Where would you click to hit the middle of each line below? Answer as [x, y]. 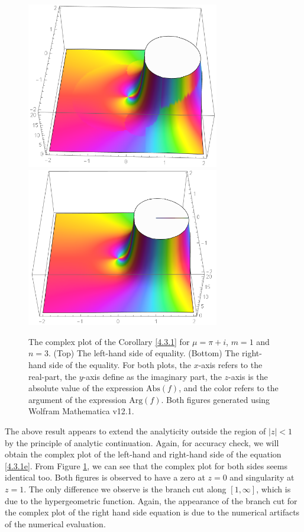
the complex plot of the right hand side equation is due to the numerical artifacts [152, 512]
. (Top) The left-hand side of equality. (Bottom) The [144, 353]
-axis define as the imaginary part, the [152, 376]
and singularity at [262, 477]
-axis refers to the [230, 364]
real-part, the [52, 376]
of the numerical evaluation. [55, 523]
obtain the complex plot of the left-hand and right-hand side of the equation [143, 454]
